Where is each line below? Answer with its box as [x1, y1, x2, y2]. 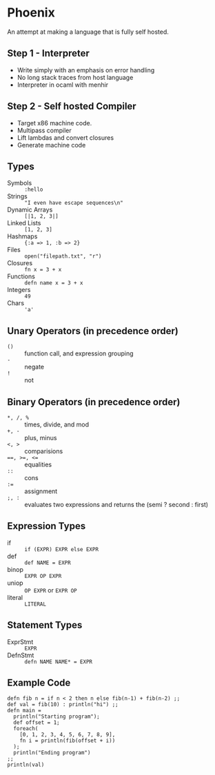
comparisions [24, 447, 63, 455]
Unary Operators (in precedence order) [7, 325, 179, 337]
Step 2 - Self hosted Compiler [7, 101, 136, 112]
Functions [7, 272, 36, 280]
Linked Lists [7, 219, 41, 227]
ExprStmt [7, 637, 34, 645]
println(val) [7, 761, 45, 769]
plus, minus [24, 434, 57, 442]
